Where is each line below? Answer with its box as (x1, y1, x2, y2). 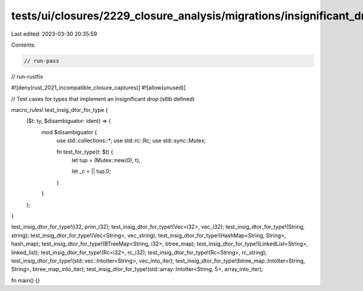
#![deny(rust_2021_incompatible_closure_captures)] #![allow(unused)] (11, 84, 186, 91)
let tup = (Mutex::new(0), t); (71, 157, 141, 164)
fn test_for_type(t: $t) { (56, 148, 113, 155)
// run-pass (24, 57, 60, 64)
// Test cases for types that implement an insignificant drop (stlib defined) (11, 95, 195, 102)
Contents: (11, 41, 36, 48)
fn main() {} (11, 276, 41, 284)
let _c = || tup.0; (71, 168, 111, 175)
